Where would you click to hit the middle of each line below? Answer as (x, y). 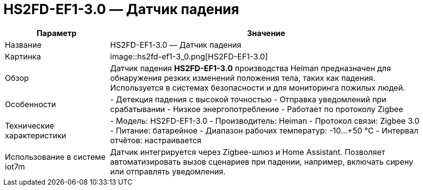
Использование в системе (55, 157)
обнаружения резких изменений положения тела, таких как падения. (243, 78)
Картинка (23, 56)
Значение (266, 33)
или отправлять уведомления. (168, 171)
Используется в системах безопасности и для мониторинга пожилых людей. (258, 87)
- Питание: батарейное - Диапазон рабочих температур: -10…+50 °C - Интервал (264, 130)
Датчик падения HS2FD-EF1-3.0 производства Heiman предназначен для (251, 68)
